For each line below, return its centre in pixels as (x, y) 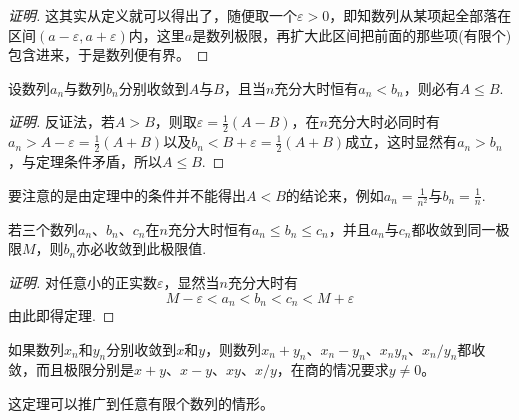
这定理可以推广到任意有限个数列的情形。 (141, 402)
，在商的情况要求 (332, 369)
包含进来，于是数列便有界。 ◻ (108, 54)
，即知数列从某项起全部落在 (420, 15)
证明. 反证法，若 (61, 121)
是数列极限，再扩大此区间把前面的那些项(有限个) (352, 34)
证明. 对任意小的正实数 (82, 281)
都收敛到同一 (453, 228)
